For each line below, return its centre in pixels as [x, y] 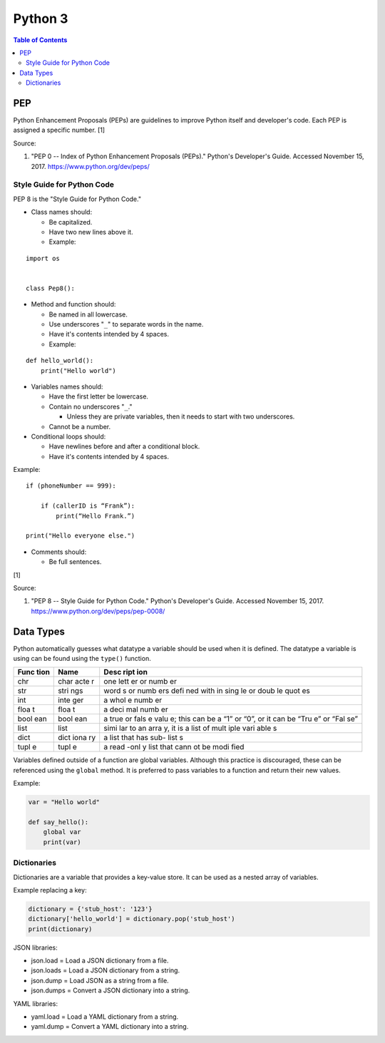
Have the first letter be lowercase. [99, 396]
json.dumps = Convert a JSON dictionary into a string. [111, 990]
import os [43, 258]
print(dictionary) [60, 929]
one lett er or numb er [140, 682]
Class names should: [62, 212]
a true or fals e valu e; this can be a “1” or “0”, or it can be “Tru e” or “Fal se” [231, 719]
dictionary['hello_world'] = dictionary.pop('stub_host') [132, 919]
